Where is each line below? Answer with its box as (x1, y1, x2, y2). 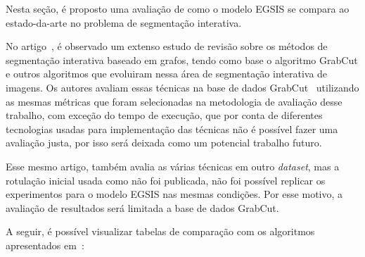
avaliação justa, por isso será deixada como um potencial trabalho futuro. (6, 135, 322, 150)
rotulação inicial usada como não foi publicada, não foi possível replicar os (6, 173, 326, 187)
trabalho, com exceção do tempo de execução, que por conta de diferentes (6, 108, 323, 123)
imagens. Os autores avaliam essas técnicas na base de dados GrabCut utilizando (6, 80, 359, 94)
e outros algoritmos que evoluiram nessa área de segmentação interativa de (6, 66, 328, 81)
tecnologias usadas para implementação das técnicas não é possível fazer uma (6, 121, 338, 136)
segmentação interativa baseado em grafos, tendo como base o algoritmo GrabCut (6, 52, 358, 67)
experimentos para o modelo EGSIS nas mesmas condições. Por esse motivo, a (6, 187, 343, 201)
